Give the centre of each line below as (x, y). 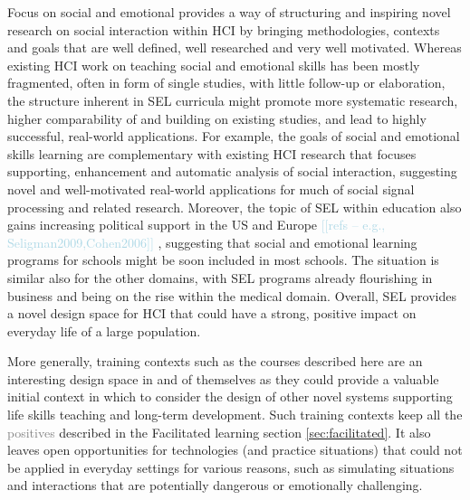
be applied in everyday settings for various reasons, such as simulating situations (231, 467)
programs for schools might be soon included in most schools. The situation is (223, 260)
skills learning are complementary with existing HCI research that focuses (212, 153)
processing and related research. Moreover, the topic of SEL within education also (235, 207)
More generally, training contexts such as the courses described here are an (215, 361)
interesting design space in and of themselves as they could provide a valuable (223, 378)
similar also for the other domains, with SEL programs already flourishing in (220, 277)
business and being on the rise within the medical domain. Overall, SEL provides (232, 295)
